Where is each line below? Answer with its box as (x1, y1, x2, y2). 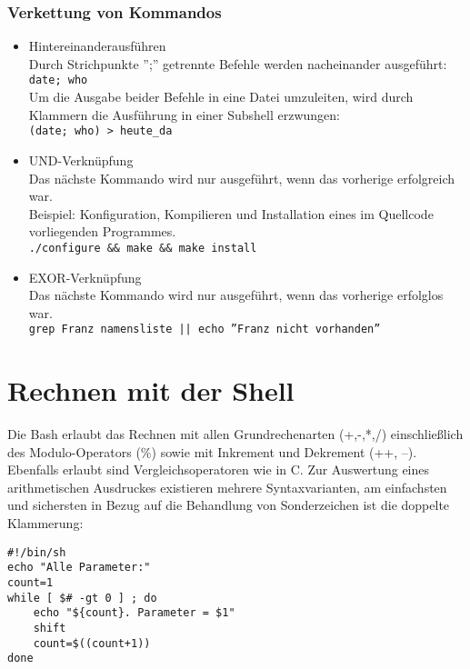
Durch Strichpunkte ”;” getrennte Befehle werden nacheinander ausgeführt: (28, 54, 447, 73)
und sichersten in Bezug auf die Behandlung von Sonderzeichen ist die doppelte (7, 495, 450, 514)
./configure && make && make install (28, 241, 257, 255)
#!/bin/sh (7, 545, 66, 559)
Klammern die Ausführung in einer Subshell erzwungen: (28, 105, 340, 124)
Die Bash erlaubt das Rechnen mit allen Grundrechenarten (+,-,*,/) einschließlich (7, 424, 464, 444)
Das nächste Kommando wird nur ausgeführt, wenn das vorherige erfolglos (28, 285, 444, 305)
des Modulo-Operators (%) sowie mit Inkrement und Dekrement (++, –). (7, 442, 417, 461)
